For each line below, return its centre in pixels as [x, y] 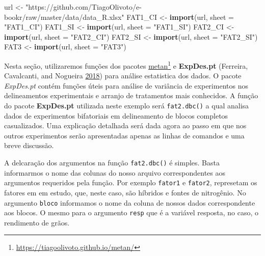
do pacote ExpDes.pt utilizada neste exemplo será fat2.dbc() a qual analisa [127, 105]
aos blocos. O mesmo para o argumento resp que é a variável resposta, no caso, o [131, 212]
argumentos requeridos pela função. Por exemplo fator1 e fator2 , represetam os [131, 182]
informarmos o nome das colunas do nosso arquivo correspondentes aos [115, 172]
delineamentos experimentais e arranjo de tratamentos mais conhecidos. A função [131, 95]
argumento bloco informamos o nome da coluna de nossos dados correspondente [130, 202]
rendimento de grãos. [37, 222]
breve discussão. [29, 145]
